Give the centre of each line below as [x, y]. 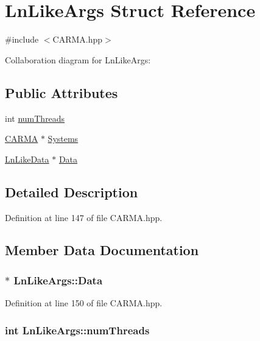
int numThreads [35, 118]
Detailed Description [72, 192]
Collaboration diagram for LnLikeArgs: [78, 59]
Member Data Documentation [102, 250]
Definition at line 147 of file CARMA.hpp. [84, 217]
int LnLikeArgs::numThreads [77, 330]
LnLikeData [27, 159]
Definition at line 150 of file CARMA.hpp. [84, 303]
